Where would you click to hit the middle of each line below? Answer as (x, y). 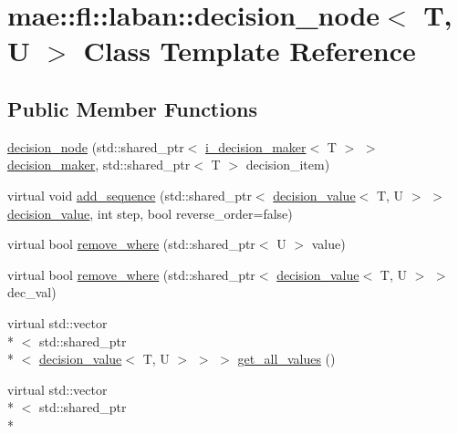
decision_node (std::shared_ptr (96, 146)
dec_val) (32, 292)
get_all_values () (286, 359)
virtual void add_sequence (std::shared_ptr (130, 195)
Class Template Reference (250, 51)
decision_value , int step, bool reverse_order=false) (150, 213)
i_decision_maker (255, 146)
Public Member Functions (132, 108)
